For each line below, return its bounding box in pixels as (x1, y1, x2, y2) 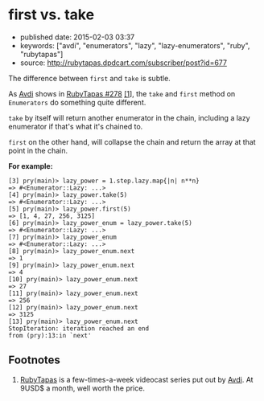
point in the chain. (8, 145, 68, 155)
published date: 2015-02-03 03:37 (19, 32, 135, 42)
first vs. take (8, 6, 95, 24)
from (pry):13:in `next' (8, 331, 92, 339)
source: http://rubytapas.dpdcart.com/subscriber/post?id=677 (19, 58, 228, 68)
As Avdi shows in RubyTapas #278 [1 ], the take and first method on (8, 88, 236, 98)
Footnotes (8, 354, 60, 367)
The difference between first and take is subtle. (8, 73, 171, 83)
